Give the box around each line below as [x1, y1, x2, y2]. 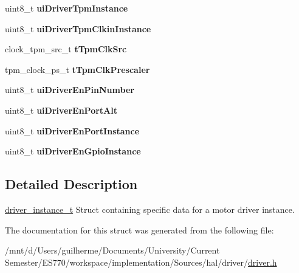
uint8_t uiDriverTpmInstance [5, 2, 128, 14]
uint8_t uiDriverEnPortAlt [5, 103, 117, 116]
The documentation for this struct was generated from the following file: [5, 223, 274, 236]
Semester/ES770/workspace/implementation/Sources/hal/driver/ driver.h [5, 255, 277, 268]
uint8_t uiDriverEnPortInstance [5, 124, 140, 137]
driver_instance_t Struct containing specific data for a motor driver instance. [5, 202, 295, 215]
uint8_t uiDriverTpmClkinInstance [5, 22, 151, 35]
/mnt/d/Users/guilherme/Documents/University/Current [5, 244, 220, 257]
